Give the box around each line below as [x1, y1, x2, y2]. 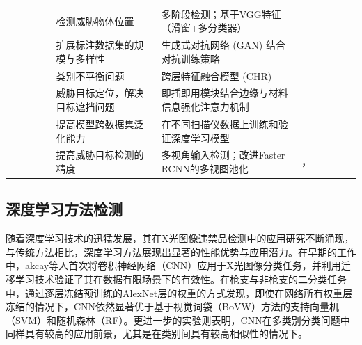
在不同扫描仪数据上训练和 [161, 116, 278, 131]
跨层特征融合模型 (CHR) [161, 68, 272, 83]
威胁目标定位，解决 [56, 86, 144, 100]
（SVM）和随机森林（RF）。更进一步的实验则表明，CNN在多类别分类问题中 [6, 312, 350, 327]
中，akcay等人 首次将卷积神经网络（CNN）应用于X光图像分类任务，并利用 [6, 258, 341, 273]
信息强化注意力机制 [161, 99, 249, 114]
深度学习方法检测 [6, 198, 123, 220]
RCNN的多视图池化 [161, 161, 249, 175]
